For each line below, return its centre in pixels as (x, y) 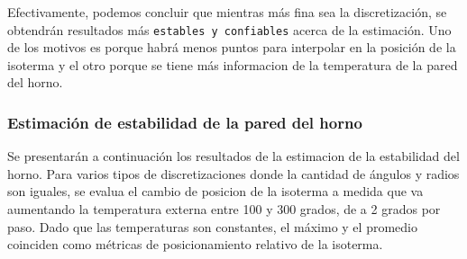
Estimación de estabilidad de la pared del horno (185, 122)
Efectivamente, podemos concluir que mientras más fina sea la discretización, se (227, 12)
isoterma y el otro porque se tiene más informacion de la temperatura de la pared (233, 64)
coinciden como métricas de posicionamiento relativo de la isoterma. (195, 244)
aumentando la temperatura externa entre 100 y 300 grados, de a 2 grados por (224, 209)
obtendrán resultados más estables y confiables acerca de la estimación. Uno (229, 29)
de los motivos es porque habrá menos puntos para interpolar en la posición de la (232, 47)
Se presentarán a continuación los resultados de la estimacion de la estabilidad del (233, 156)
